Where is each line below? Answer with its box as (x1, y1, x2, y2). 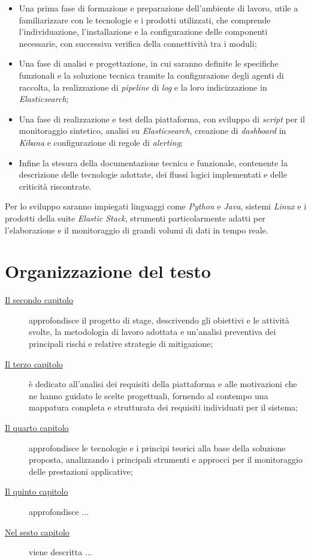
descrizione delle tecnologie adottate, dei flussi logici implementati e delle (19, 168, 287, 181)
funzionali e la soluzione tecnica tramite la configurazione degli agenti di (19, 68, 284, 81)
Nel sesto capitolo (5, 525, 70, 538)
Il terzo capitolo (5, 357, 63, 370)
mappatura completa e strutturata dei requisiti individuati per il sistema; (29, 401, 298, 414)
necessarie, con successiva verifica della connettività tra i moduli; (19, 37, 257, 49)
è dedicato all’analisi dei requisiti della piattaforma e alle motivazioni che (29, 378, 297, 390)
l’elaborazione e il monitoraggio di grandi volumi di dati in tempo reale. (5, 223, 268, 236)
